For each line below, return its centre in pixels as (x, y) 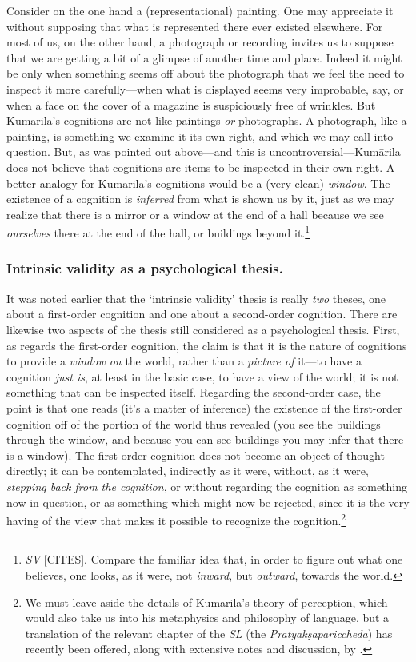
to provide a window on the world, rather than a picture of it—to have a (184, 361)
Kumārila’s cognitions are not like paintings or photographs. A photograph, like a (207, 120)
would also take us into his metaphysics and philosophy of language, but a (207, 618)
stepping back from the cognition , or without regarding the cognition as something (207, 486)
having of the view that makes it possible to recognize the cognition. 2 (176, 519)
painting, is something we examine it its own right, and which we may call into (200, 136)
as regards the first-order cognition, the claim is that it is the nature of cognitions (207, 345)
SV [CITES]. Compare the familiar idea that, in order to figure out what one (214, 559)
